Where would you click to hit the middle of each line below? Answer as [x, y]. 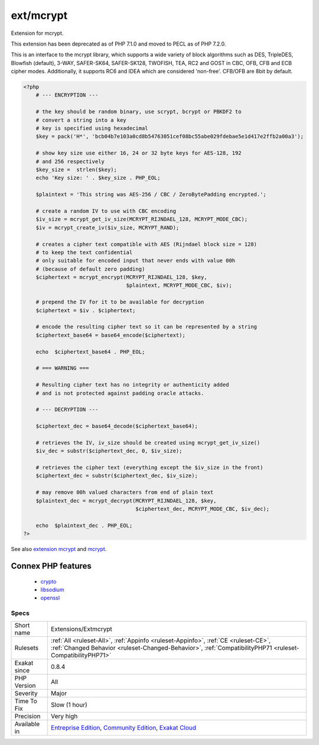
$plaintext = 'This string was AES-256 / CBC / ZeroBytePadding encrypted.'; [151, 195]
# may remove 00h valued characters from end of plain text [125, 493]
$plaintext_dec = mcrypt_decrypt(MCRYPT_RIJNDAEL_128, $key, [126, 501]
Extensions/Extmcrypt [82, 629]
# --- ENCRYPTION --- [67, 95]
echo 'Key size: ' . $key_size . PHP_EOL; [98, 178]
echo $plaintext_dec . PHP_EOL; [84, 525]
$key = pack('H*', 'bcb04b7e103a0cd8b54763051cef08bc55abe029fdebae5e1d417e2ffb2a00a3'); [170, 137]
